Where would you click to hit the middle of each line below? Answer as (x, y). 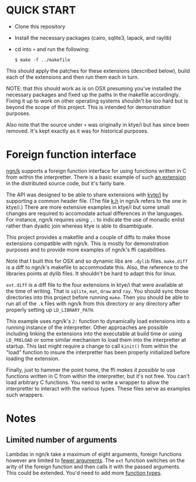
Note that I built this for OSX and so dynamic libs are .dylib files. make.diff (97, 261)
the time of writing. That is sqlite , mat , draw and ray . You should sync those (97, 291)
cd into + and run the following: (52, 49)
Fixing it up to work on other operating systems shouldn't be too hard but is (97, 101)
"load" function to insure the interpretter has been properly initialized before (98, 352)
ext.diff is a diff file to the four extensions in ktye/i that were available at (94, 284)
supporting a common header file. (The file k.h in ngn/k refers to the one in (97, 201)
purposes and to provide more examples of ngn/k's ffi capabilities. (87, 249)
